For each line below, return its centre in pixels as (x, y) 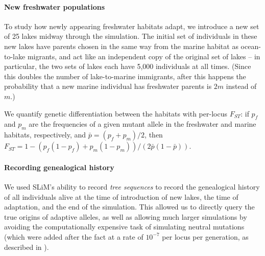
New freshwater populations (55, 6)
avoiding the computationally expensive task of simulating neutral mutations (124, 227)
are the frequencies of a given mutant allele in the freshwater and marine (142, 124)
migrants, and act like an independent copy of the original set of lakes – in (144, 56)
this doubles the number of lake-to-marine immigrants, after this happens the (125, 76)
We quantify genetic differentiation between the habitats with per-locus (116, 113)
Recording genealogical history (59, 167)
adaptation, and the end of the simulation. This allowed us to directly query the (129, 207)
